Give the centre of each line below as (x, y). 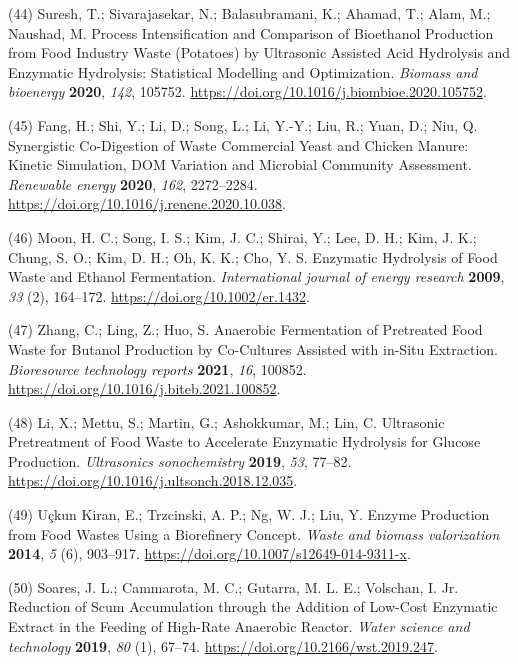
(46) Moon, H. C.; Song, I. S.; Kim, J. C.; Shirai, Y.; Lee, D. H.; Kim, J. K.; (242, 236)
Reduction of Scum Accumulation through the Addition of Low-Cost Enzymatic (253, 606)
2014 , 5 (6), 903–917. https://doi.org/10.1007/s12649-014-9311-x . (209, 553)
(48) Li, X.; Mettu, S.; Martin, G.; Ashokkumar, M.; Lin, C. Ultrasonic (226, 421)
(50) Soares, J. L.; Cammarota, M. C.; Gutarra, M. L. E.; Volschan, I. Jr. (233, 586)
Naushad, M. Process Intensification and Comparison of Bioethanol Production (251, 32)
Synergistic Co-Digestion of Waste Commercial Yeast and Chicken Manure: (238, 144)
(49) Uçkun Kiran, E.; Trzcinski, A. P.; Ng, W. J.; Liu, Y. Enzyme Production (249, 514)
